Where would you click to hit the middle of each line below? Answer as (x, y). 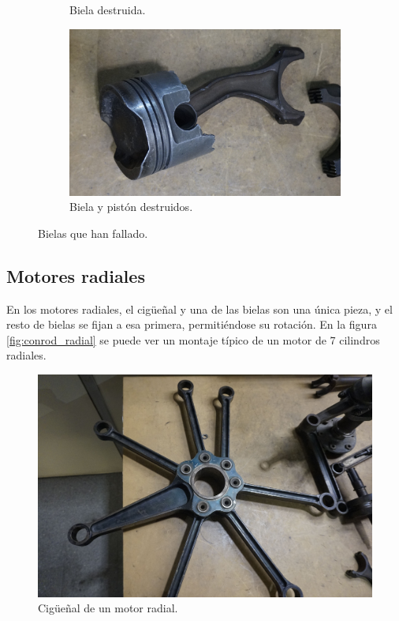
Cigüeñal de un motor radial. (108, 608)
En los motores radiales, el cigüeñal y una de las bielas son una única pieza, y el (199, 309)
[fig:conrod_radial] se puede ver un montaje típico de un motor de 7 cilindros (193, 339)
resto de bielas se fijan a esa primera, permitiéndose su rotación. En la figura (192, 324)
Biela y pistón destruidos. (131, 207)
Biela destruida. (108, 9)
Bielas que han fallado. (93, 233)
